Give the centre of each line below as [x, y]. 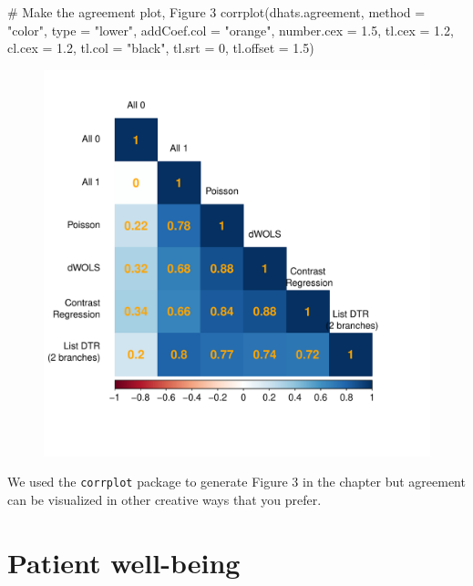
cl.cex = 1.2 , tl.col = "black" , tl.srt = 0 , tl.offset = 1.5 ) [161, 48]
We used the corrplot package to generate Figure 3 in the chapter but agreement [236, 482]
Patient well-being [124, 562]
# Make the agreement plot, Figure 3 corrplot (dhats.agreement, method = [216, 12]
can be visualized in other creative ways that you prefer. [165, 500]
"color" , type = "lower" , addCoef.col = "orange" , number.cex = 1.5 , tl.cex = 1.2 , [231, 30]
